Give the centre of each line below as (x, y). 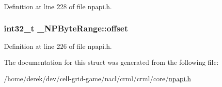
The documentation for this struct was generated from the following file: (111, 62)
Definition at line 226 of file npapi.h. (58, 46)
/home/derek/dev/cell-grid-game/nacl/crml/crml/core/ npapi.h (97, 78)
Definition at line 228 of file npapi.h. (58, 6)
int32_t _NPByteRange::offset (66, 28)
